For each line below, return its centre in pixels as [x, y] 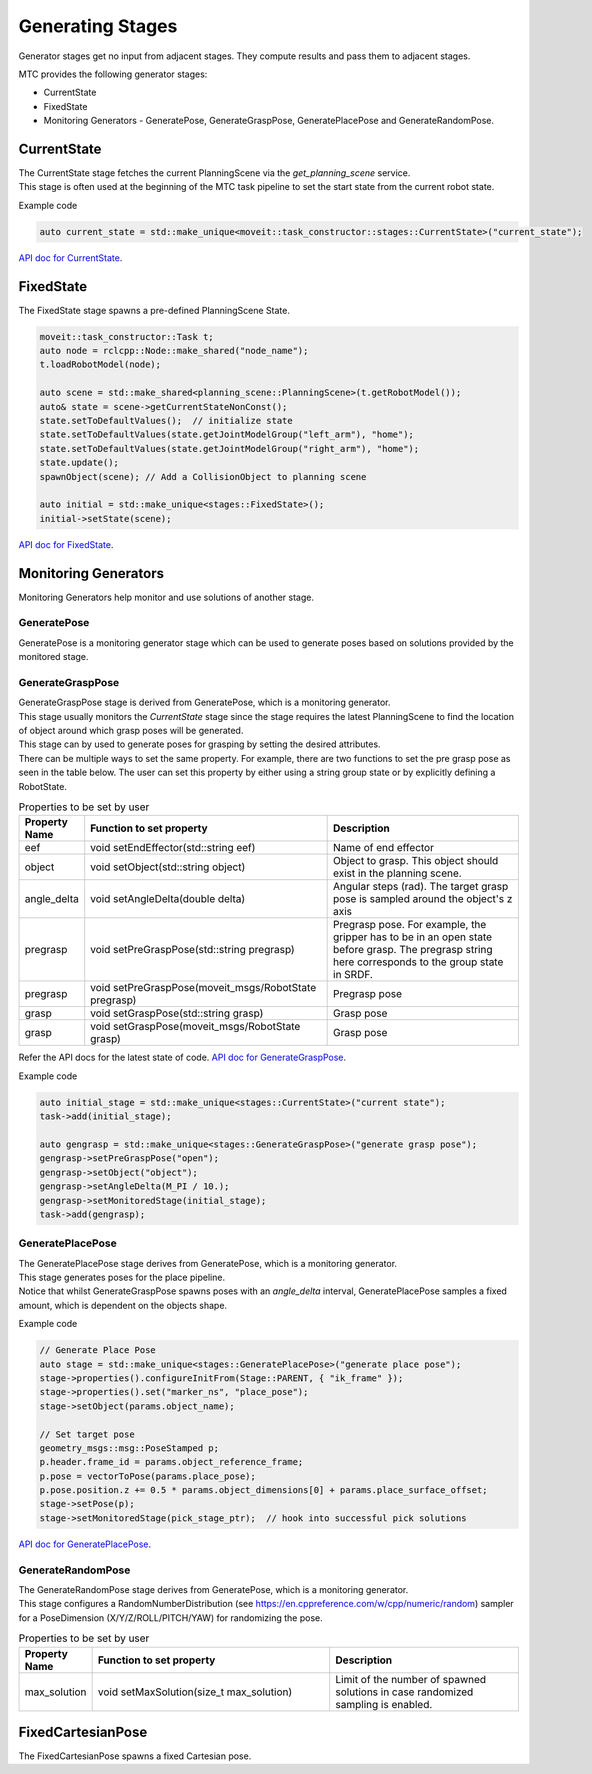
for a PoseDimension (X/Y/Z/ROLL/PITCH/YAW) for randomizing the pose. [171, 1617]
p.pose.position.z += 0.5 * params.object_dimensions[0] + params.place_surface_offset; [264, 1490]
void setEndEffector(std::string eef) [173, 848]
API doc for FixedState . [66, 544]
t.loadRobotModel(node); [100, 364]
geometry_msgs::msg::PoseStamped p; [129, 1448]
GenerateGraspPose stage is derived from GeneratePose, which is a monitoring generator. [204, 702]
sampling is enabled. [384, 1704]
